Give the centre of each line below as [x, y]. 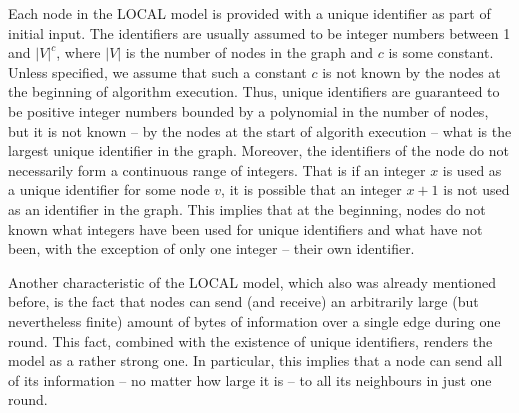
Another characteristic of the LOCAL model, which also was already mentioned [252, 281]
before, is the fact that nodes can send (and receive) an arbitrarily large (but [243, 301]
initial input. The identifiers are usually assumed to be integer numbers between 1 [259, 32]
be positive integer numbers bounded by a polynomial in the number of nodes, [248, 110]
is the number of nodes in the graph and [249, 52]
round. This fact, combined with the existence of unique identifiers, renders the [250, 340]
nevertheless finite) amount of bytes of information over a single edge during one [254, 320]
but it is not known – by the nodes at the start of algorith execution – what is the [260, 130]
